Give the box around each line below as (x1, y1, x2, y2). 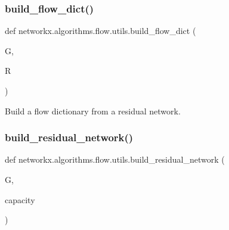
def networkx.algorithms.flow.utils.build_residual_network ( (5, 153, 225, 166)
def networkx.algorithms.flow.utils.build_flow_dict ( (5, 24, 196, 37)
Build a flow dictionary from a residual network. (5, 104, 181, 117)
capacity (5, 193, 35, 206)
